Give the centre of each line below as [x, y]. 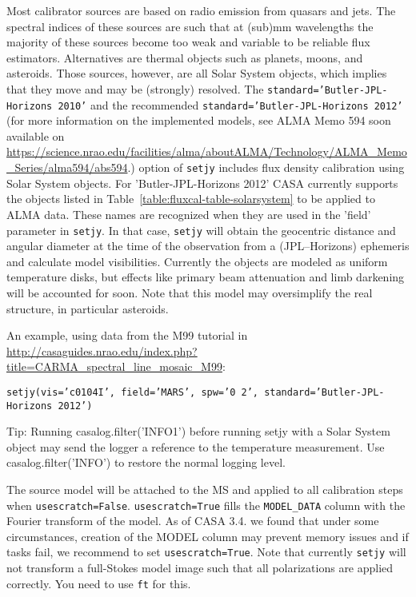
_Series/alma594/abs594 [67, 167]
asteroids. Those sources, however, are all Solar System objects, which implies [197, 73]
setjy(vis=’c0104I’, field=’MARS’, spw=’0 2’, [132, 392]
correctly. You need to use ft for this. [99, 583]
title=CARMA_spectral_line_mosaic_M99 [114, 366]
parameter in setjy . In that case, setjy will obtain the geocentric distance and [201, 230]
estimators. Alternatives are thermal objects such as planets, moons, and [185, 57]
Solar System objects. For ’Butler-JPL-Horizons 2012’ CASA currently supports [202, 183]
